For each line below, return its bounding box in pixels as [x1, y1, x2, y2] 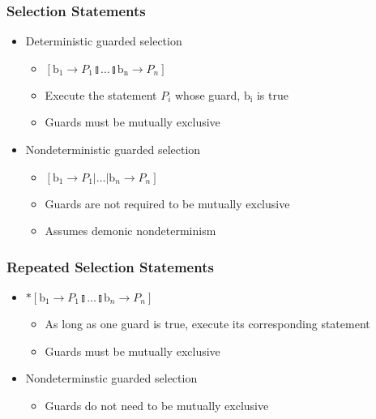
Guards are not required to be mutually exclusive [45, 195, 290, 212]
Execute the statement [45, 86, 157, 103]
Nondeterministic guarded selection [25, 141, 201, 157]
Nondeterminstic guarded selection [25, 370, 198, 387]
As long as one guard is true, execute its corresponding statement [45, 315, 370, 331]
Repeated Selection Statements [6, 256, 214, 276]
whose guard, [175, 86, 241, 103]
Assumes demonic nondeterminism [45, 222, 216, 239]
